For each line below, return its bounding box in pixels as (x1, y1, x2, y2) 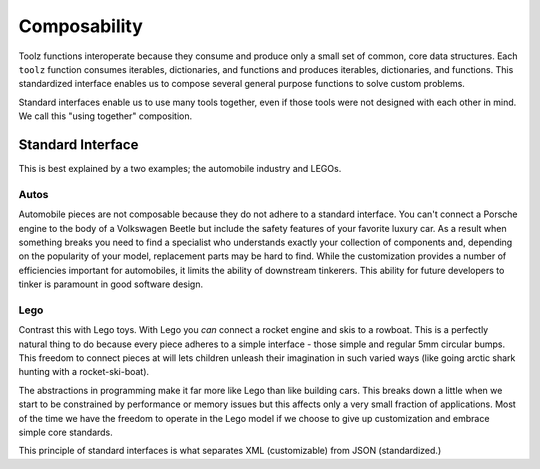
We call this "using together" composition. (18, 110, 193, 122)
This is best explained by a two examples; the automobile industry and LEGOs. (18, 163, 342, 175)
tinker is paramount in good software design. (18, 278, 204, 290)
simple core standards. (18, 426, 114, 438)
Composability (18, 15, 144, 37)
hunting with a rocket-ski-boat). (18, 366, 150, 378)
